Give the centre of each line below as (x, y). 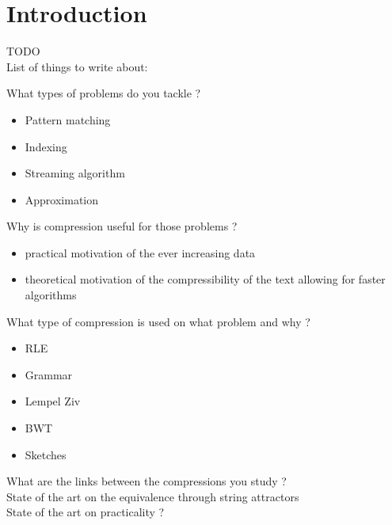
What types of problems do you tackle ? (104, 93)
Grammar (49, 374)
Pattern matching (68, 119)
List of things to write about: (77, 66)
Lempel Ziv (53, 401)
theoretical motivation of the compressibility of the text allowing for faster (205, 279)
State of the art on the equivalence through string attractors (153, 496)
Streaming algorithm (75, 173)
